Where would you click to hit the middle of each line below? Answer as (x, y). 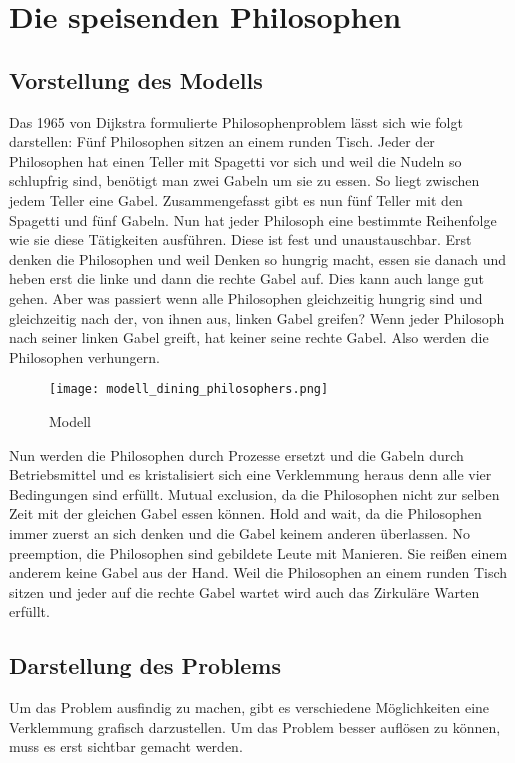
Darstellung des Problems (145, 665)
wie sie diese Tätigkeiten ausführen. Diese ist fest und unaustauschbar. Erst (240, 239)
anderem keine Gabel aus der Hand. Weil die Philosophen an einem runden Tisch (258, 572)
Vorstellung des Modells (136, 79)
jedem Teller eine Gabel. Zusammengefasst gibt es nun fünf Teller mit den (236, 199)
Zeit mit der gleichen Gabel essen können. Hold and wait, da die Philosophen (245, 513)
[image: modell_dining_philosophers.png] (189, 389)
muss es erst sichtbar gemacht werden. (126, 746)
